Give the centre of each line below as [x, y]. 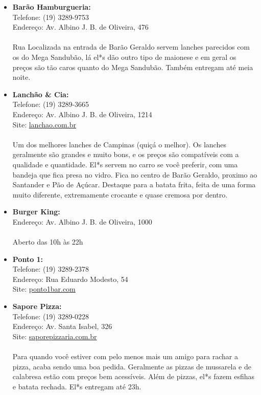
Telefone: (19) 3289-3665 [51, 104]
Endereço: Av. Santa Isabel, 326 [62, 326]
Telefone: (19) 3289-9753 [51, 17]
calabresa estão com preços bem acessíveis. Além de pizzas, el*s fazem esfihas [133, 376]
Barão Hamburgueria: [52, 7]
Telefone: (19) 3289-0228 [51, 316]
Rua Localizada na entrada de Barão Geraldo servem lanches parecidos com [131, 47]
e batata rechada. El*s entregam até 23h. [77, 386]
